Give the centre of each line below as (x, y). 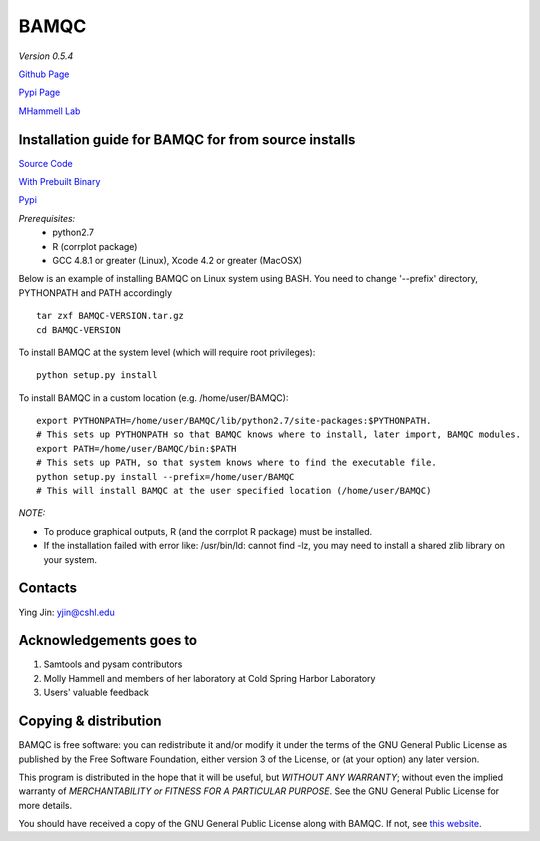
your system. (70, 559)
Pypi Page (39, 92)
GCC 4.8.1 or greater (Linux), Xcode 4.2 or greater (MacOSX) (177, 260)
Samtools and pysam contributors (113, 664)
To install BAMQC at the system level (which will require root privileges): (167, 352)
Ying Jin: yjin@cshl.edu (66, 612)
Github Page (44, 74)
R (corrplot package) (95, 246)
